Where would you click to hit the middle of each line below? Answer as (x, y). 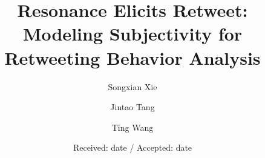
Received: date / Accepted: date (132, 147)
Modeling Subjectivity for (132, 34)
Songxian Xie (132, 86)
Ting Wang (132, 127)
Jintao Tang (132, 107)
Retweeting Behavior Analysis (132, 57)
